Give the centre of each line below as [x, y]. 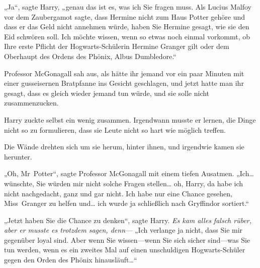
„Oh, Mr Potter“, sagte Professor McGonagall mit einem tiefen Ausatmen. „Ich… [129, 173]
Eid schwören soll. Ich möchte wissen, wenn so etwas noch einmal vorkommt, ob [127, 36]
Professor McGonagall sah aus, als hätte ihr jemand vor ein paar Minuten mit [124, 73]
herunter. [18, 156]
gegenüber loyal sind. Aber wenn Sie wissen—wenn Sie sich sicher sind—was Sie [127, 239]
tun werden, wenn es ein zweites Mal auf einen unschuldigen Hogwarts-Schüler [125, 250]
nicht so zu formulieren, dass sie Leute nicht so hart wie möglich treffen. [115, 129]
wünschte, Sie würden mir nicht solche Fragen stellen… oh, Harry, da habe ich [124, 183]
